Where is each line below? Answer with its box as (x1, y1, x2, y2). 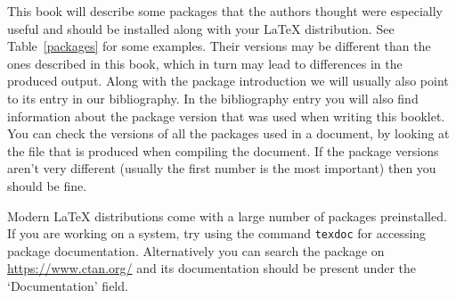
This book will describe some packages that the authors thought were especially (7, 2, 443, 20)
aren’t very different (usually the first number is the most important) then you (7, 159, 436, 178)
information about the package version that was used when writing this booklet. (7, 106, 445, 125)
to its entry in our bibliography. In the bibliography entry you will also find (7, 88, 419, 107)
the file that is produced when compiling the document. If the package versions (7, 141, 439, 160)
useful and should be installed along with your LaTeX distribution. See (7, 19, 395, 37)
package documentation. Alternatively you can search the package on (7, 241, 385, 260)
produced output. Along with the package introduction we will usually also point (7, 71, 449, 90)
